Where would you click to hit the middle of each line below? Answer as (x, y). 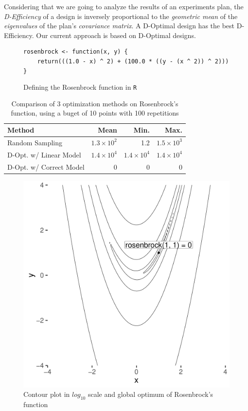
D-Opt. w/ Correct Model (46, 166)
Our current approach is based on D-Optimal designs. (116, 35)
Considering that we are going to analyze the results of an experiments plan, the (124, 6)
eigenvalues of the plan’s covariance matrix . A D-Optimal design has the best (119, 26)
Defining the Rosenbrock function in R (80, 87)
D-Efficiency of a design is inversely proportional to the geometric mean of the (121, 16)
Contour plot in (47, 394)
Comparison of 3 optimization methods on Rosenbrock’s (95, 103)
